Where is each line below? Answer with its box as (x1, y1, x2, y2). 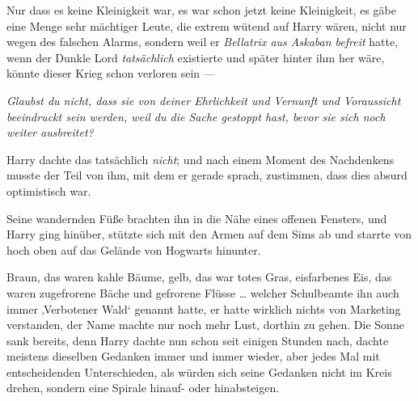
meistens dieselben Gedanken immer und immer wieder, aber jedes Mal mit (6, 348, 380, 365)
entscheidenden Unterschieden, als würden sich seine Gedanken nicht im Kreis (6, 363, 392, 380)
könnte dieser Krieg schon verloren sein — (6, 65, 215, 82)
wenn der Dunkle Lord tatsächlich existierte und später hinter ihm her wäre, (6, 49, 385, 65)
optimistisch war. (6, 182, 91, 199)
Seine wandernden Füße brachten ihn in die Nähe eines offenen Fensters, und (6, 209, 387, 226)
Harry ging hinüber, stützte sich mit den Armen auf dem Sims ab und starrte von (6, 226, 412, 243)
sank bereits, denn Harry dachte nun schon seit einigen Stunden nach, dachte (6, 331, 389, 348)
